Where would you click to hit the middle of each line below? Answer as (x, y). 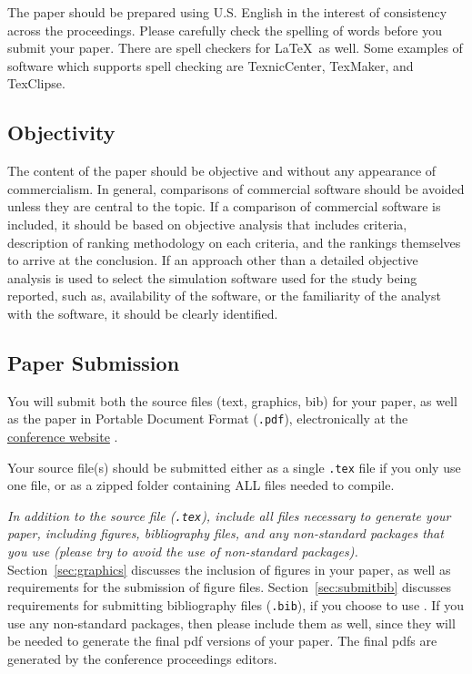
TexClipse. (36, 83)
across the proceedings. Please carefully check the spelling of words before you (225, 30)
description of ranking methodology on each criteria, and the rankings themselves (234, 242)
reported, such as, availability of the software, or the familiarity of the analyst (224, 296)
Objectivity (61, 133)
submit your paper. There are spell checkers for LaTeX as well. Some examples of (235, 48)
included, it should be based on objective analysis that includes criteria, (207, 224)
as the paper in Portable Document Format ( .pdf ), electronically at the (208, 419)
